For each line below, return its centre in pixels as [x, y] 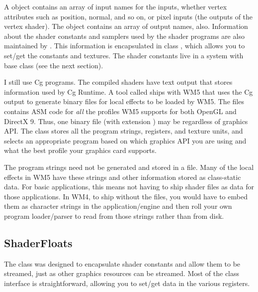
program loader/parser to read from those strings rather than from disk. [114, 216]
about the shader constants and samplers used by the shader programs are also [124, 36]
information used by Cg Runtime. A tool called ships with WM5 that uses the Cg [129, 91]
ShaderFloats [38, 242]
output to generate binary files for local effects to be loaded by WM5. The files [124, 101]
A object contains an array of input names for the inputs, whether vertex [116, 6]
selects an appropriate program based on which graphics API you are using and [125, 140]
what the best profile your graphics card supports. [80, 150]
